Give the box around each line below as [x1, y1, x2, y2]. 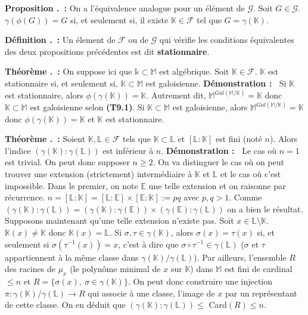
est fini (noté [215, 132, 262, 145]
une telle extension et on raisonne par [148, 179, 286, 192]
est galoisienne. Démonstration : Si [145, 76, 287, 89]
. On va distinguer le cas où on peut [153, 156, 284, 168]
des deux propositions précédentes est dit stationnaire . [5, 45, 210, 57]
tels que [122, 132, 151, 145]
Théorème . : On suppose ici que [5, 65, 132, 78]
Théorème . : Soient [5, 132, 86, 145]
